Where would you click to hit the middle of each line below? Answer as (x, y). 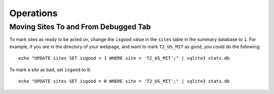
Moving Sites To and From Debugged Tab (80, 27)
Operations (33, 13)
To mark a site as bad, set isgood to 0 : (50, 69)
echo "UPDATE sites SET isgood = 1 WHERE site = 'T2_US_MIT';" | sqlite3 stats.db (124, 58)
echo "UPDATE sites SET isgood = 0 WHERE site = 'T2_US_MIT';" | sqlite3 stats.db (124, 81)
